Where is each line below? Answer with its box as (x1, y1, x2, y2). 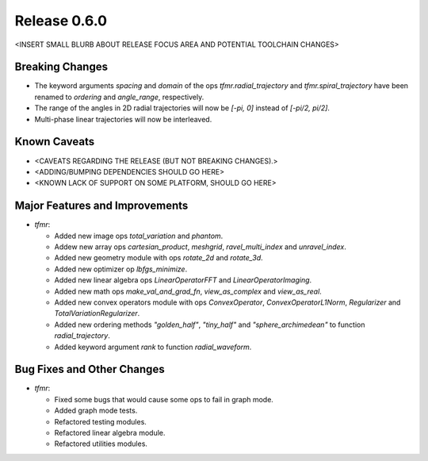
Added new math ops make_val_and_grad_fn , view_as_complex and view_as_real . (54, 286, 323, 296)
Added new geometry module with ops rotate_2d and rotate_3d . (54, 253, 263, 263)
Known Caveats (14, 135, 95, 148)
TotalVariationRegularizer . (54, 309, 140, 318)
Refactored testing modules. (54, 417, 147, 426)
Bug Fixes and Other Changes (14, 363, 166, 376)
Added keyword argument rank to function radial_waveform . (54, 342, 252, 352)
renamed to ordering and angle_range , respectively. (34, 92, 204, 102)
